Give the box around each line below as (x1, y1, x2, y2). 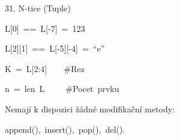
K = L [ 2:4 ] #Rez (5, 62, 85, 75)
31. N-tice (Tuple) (5, 2, 71, 14)
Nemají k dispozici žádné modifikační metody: (5, 102, 175, 115)
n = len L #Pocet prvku (5, 82, 120, 95)
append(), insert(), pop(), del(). (5, 123, 126, 135)
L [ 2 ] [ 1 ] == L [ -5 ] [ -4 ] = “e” (5, 42, 105, 55)
